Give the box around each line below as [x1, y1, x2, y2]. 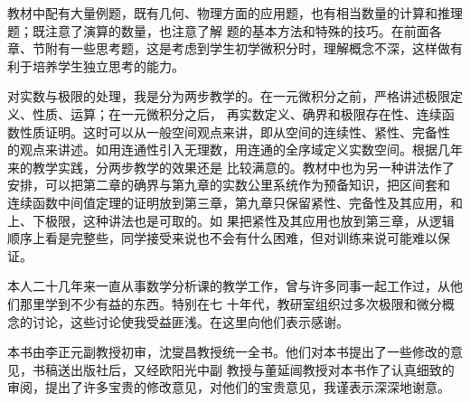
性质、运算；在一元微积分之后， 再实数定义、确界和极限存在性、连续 [32, 104, 442, 123]
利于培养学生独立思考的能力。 [7, 56, 184, 75]
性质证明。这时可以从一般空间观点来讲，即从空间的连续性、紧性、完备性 [19, 122, 450, 141]
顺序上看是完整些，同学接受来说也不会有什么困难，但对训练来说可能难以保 [7, 229, 450, 248]
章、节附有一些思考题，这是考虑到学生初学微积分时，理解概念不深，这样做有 [7, 39, 463, 58]
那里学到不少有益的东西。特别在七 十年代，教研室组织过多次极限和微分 [19, 294, 442, 313]
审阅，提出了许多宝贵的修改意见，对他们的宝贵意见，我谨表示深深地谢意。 [7, 378, 450, 397]
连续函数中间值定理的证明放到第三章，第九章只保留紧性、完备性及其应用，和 [7, 192, 463, 211]
